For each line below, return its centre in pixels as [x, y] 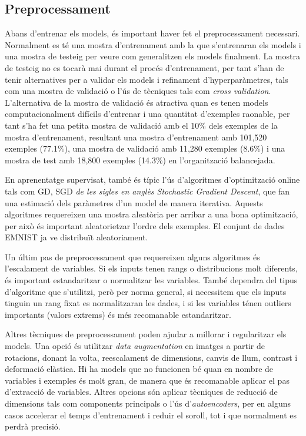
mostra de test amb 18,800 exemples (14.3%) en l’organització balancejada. [140, 160]
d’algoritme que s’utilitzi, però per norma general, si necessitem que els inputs [146, 291]
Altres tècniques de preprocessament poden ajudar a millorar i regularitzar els [146, 334]
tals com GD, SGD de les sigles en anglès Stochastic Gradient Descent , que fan [147, 191]
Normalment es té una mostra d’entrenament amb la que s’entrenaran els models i [153, 44]
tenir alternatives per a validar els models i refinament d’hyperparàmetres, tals [147, 79]
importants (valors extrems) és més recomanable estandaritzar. [118, 314]
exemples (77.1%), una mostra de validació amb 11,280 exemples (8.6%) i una [145, 148]
